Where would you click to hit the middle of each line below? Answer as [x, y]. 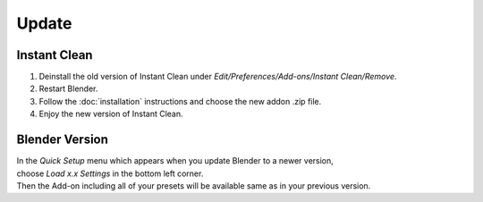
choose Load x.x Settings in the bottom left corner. [110, 173]
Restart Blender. [68, 88]
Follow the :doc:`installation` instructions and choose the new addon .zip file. [180, 101]
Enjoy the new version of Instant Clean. [111, 114]
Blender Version [63, 140]
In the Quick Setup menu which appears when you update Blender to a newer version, [175, 161]
